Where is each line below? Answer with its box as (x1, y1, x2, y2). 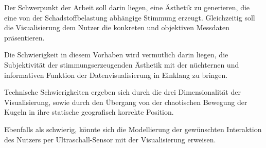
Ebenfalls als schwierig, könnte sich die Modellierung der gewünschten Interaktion (4, 123, 262, 134)
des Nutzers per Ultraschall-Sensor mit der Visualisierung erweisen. (4, 134, 216, 144)
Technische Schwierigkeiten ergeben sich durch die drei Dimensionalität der (4, 87, 241, 97)
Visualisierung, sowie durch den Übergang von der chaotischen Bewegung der (4, 96, 247, 107)
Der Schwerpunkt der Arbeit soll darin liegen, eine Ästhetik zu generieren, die (4, 2, 250, 12)
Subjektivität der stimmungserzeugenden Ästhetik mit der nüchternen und (4, 59, 239, 70)
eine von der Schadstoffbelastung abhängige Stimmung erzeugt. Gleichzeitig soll (4, 12, 255, 23)
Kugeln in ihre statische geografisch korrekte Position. (4, 107, 174, 117)
